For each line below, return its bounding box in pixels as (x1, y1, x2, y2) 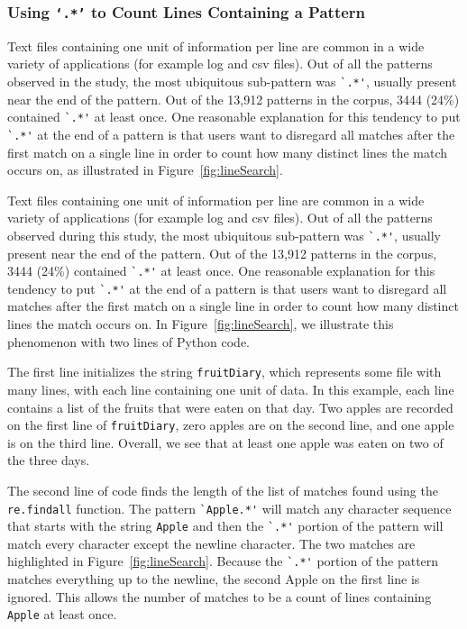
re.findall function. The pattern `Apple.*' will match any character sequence (7, 498, 452, 517)
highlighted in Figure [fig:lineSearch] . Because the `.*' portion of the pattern (7, 552, 439, 570)
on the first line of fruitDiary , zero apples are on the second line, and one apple (7, 415, 454, 434)
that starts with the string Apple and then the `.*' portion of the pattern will (7, 516, 444, 535)
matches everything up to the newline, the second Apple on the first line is (7, 570, 420, 588)
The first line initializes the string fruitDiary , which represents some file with (7, 362, 442, 381)
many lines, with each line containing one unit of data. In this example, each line (7, 379, 454, 398)
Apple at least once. (7, 605, 117, 624)
